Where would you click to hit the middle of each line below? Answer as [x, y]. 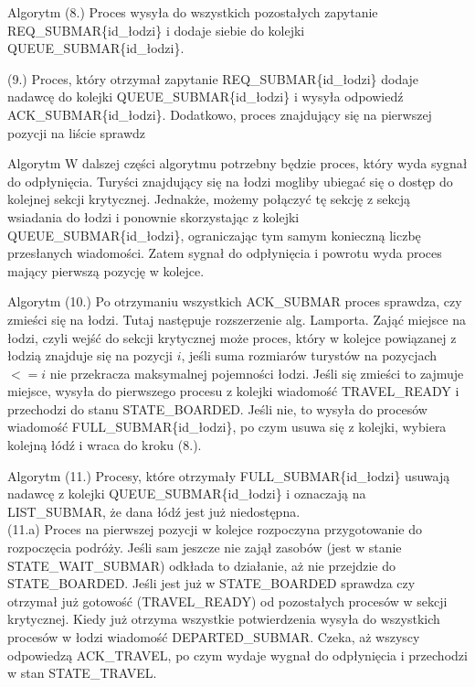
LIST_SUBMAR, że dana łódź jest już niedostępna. [154, 511]
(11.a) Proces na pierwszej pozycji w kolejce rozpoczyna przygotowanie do [215, 529]
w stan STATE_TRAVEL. [82, 673]
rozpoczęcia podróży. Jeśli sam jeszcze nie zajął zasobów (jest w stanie [205, 547]
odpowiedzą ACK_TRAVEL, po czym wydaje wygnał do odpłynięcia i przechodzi [237, 655]
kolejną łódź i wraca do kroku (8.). [105, 445]
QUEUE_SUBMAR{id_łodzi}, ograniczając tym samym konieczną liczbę [214, 235]
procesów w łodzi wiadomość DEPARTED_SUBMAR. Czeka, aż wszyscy [214, 637]
